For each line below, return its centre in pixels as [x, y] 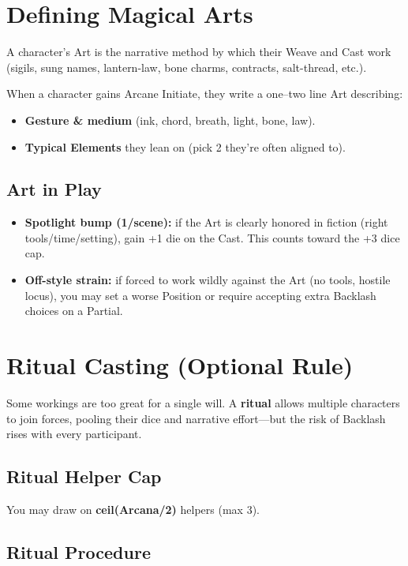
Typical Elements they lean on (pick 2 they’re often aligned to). [185, 146]
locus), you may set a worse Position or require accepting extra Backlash [200, 295]
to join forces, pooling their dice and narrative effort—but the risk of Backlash [196, 418]
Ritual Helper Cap [84, 476]
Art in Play [54, 189]
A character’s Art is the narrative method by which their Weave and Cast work [199, 52]
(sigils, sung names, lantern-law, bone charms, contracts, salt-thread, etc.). [187, 67]
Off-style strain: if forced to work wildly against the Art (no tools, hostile [208, 280]
